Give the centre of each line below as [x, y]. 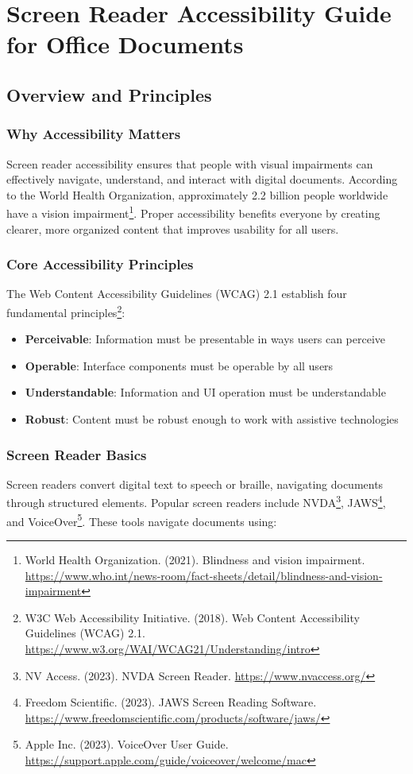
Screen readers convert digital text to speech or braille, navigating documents [195, 484]
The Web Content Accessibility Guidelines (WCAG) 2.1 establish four [177, 294]
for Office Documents [125, 44]
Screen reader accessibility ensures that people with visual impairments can [190, 163]
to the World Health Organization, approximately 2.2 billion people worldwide [197, 194]
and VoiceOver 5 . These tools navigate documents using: [142, 520]
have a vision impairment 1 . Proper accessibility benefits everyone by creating [193, 212]
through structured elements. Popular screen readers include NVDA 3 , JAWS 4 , [196, 501]
